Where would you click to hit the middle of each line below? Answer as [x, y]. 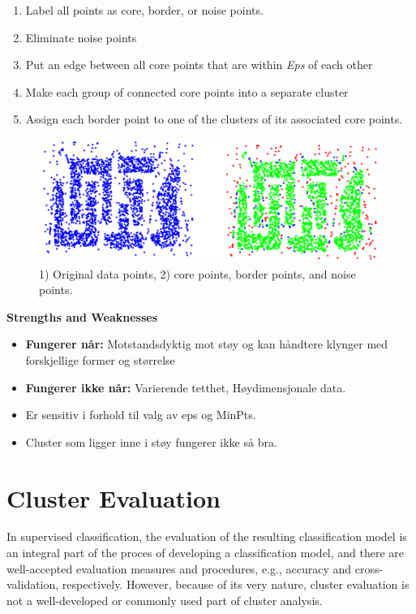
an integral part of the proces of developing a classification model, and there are [206, 553]
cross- [369, 568]
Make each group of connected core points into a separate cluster [187, 91]
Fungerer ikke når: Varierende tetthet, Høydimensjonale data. [186, 387]
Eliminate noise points [81, 37]
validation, [33, 584]
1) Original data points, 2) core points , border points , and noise [197, 273]
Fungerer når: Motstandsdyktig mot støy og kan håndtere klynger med [207, 344]
